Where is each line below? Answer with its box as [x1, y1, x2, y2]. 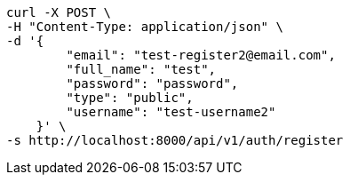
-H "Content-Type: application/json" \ [6, 20, 283, 34]
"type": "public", [66, 91, 194, 105]
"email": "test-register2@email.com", [66, 48, 336, 62]
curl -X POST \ [6, 5, 112, 20]
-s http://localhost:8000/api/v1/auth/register [6, 133, 344, 147]
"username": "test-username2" [66, 105, 276, 119]
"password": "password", [66, 76, 239, 91]
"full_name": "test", [66, 62, 217, 76]
